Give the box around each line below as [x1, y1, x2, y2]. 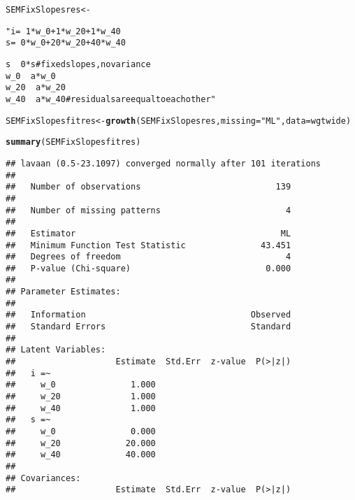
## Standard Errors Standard [6, 322, 291, 332]
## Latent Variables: [6, 345, 106, 355]
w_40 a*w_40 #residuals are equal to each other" [6, 94, 216, 104]
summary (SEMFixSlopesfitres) [6, 137, 141, 148]
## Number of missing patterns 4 [6, 205, 291, 215]
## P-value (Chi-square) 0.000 [6, 263, 291, 273]
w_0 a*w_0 [6, 71, 56, 81]
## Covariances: [6, 473, 81, 483]
